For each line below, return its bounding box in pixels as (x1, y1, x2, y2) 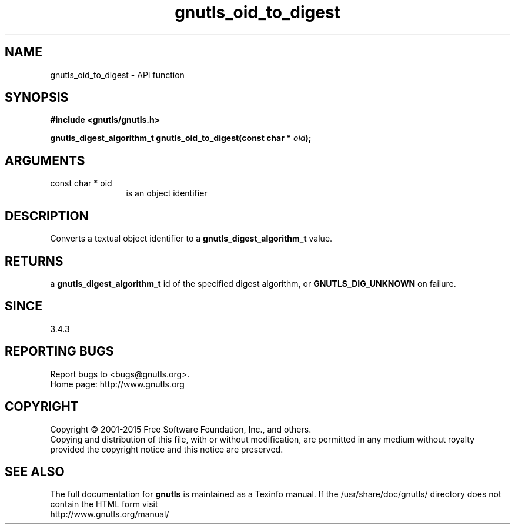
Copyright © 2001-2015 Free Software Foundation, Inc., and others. (50, 424, 312, 434)
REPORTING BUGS (5, 344, 114, 359)
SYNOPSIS (5, 90, 69, 105)
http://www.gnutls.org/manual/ (50, 509, 169, 520)
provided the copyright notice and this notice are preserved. (50, 444, 283, 454)
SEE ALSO (5, 464, 65, 479)
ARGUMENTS (5, 153, 85, 168)
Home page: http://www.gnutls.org (50, 379, 185, 389)
